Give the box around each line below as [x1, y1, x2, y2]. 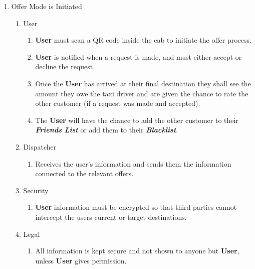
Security [23, 185, 49, 195]
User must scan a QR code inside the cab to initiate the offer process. [35, 35, 251, 45]
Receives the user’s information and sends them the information [35, 158, 231, 169]
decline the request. [35, 61, 95, 72]
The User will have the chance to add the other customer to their [35, 114, 238, 125]
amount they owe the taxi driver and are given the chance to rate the [35, 88, 248, 98]
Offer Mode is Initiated [11, 1, 82, 11]
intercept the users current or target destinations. [35, 211, 187, 222]
